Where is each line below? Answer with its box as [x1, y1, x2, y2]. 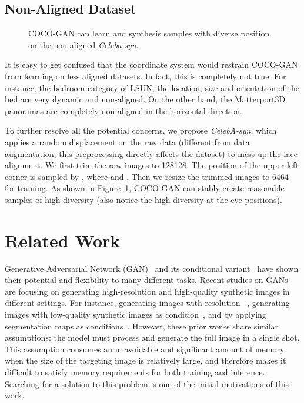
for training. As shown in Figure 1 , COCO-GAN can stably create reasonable [5, 182, 285, 194]
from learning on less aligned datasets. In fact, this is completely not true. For [5, 69, 286, 82]
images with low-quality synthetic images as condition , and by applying [5, 308, 266, 321]
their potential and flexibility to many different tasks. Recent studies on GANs [5, 274, 288, 286]
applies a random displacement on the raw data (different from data [5, 135, 250, 148]
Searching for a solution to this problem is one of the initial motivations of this [5, 377, 289, 389]
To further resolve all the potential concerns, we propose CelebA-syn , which [5, 124, 277, 136]
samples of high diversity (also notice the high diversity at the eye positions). [5, 193, 282, 205]
